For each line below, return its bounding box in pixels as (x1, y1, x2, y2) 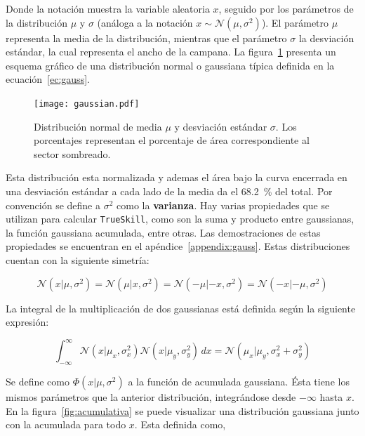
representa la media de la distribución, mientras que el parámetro (6, 30, 287, 45)
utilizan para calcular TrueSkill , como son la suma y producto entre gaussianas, (6, 211, 354, 226)
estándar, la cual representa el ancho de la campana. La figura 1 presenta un (6, 44, 336, 59)
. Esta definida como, (134, 417, 226, 432)
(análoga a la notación (97, 15, 193, 29)
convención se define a (6, 197, 101, 212)
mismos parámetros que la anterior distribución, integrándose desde (6, 390, 296, 404)
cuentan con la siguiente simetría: (6, 253, 150, 267)
